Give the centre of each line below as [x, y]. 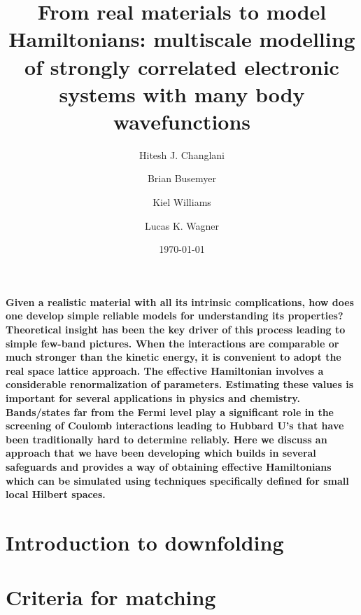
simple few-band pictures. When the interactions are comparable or [172, 343]
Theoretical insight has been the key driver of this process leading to [176, 330]
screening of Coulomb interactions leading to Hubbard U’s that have [175, 426]
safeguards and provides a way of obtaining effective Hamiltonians [169, 466]
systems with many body [182, 94]
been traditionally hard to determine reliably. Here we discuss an [167, 439]
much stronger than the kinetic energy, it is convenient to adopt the [174, 357]
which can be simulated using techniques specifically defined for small [177, 480]
